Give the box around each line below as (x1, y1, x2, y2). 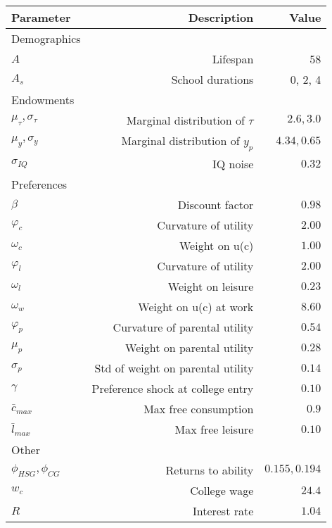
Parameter (11, 9, 71, 25)
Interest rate (192, 503, 254, 520)
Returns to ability (165, 462, 254, 479)
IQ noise (212, 156, 254, 172)
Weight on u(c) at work (138, 298, 254, 315)
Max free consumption (143, 401, 254, 417)
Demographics (11, 30, 81, 46)
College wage (190, 482, 254, 499)
